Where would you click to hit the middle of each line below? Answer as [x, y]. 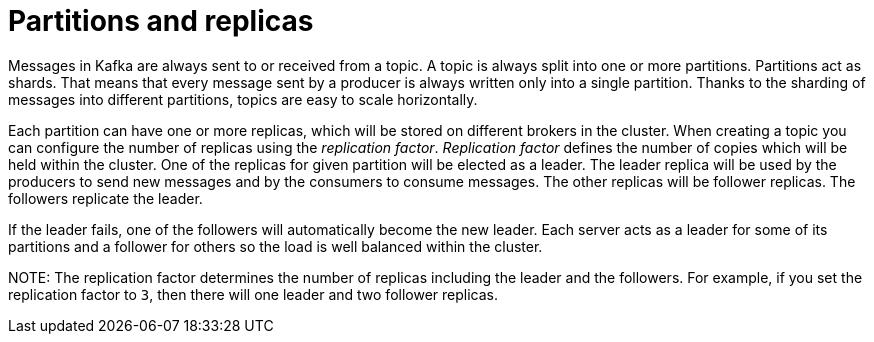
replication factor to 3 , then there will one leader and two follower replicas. [253, 294]
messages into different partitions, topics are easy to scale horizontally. [243, 99]
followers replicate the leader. [105, 198]
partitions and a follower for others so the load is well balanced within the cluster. [275, 246]
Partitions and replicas [161, 21]
